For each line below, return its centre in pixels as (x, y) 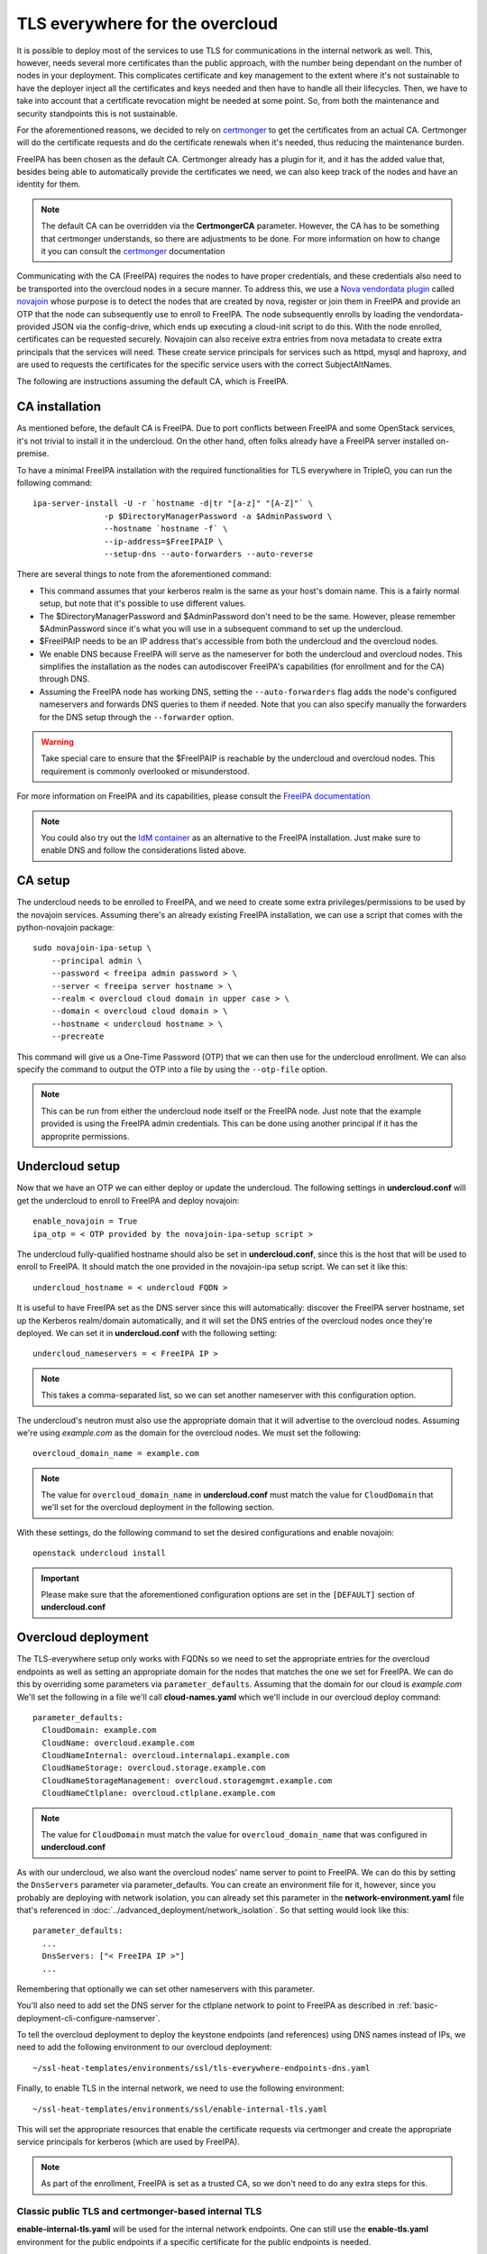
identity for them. (49, 184)
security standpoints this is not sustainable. (97, 114)
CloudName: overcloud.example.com (118, 1743)
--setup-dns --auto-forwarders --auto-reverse (209, 554)
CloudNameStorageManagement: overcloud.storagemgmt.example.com (187, 1780)
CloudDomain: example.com (99, 1730)
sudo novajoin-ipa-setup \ (92, 948)
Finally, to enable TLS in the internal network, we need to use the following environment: (180, 2088)
